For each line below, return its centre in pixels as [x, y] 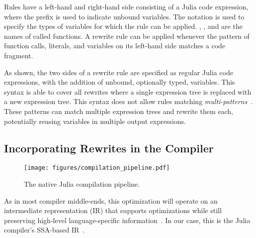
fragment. [19, 55]
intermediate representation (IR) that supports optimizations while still [113, 210]
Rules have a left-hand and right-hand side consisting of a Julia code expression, [126, 6]
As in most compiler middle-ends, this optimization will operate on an [111, 200]
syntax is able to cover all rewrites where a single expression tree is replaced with [128, 91]
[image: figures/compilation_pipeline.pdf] [97, 168]
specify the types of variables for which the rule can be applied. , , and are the [123, 26]
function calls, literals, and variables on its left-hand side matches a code [115, 46]
